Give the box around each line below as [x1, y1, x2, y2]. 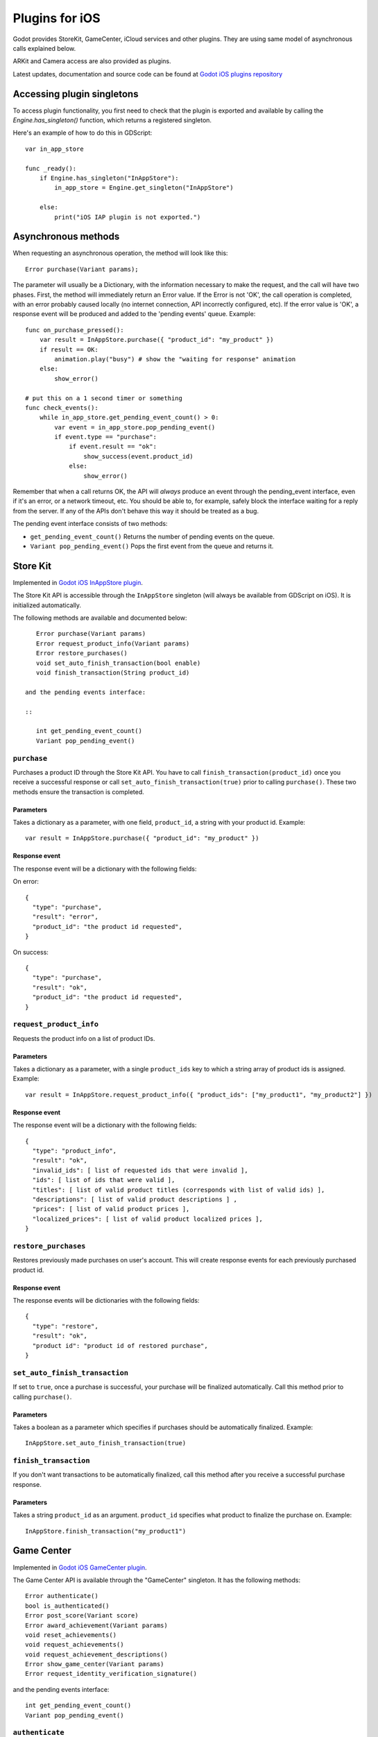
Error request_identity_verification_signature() [25, 1670, 198, 1678]
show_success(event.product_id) [83, 452, 194, 460]
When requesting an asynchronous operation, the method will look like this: [12, 249, 228, 257]
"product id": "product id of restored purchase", [32, 1342, 208, 1349]
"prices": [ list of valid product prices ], [32, 1205, 190, 1213]
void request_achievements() [25, 1640, 124, 1649]
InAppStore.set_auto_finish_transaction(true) [25, 1439, 187, 1447]
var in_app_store [25, 145, 84, 153]
